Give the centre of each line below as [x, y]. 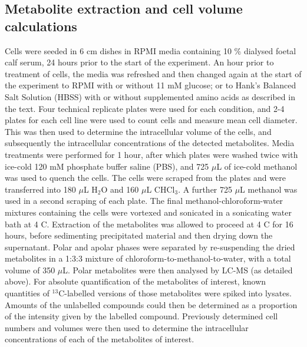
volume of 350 [30, 270]
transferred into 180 [40, 189]
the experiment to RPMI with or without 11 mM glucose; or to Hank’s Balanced [151, 85]
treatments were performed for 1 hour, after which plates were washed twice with [151, 154]
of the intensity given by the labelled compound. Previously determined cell [141, 316]
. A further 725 [205, 189]
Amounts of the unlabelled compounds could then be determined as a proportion [151, 304]
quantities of [27, 293]
